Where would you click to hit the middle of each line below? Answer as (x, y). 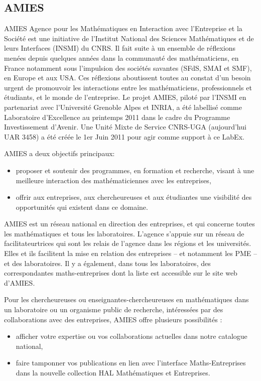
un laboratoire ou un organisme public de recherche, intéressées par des (114, 309)
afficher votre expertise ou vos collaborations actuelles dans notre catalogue (132, 336)
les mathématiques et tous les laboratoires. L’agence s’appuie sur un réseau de (124, 233)
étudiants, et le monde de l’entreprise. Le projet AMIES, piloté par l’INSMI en (125, 97)
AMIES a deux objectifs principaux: (59, 153)
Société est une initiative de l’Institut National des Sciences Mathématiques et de (129, 38)
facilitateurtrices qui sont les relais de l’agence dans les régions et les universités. (128, 243)
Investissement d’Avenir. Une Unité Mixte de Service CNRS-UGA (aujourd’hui (125, 127)
